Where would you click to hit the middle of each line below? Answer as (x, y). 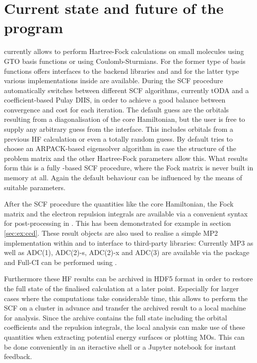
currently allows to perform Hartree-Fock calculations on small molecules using (124, 51)
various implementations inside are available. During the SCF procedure (114, 80)
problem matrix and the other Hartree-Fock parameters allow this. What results (126, 158)
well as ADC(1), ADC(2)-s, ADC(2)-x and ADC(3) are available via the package (127, 252)
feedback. (18, 356)
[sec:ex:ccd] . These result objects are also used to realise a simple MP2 (111, 233)
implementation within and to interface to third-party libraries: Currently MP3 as (129, 242)
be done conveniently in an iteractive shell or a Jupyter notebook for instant (120, 346)
